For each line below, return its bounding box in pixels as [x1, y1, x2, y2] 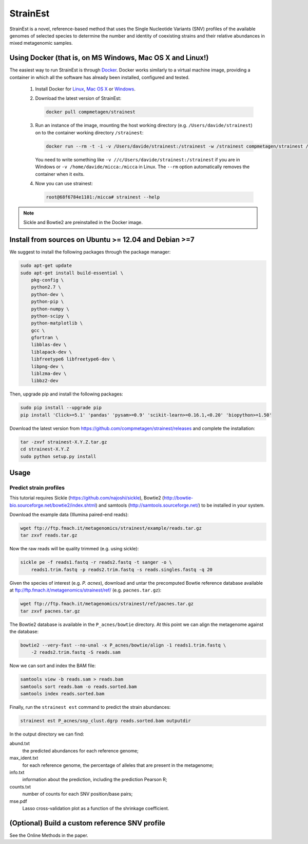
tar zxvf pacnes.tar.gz [20, 608, 81, 614]
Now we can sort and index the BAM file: [9, 662, 96, 669]
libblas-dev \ [31, 342, 67, 348]
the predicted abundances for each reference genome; [22, 747, 139, 753]
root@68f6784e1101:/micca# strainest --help [46, 194, 160, 200]
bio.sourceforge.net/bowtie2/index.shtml [9, 502, 96, 508]
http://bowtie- [163, 495, 194, 501]
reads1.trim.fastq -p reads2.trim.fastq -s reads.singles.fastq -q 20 [31, 566, 213, 572]
